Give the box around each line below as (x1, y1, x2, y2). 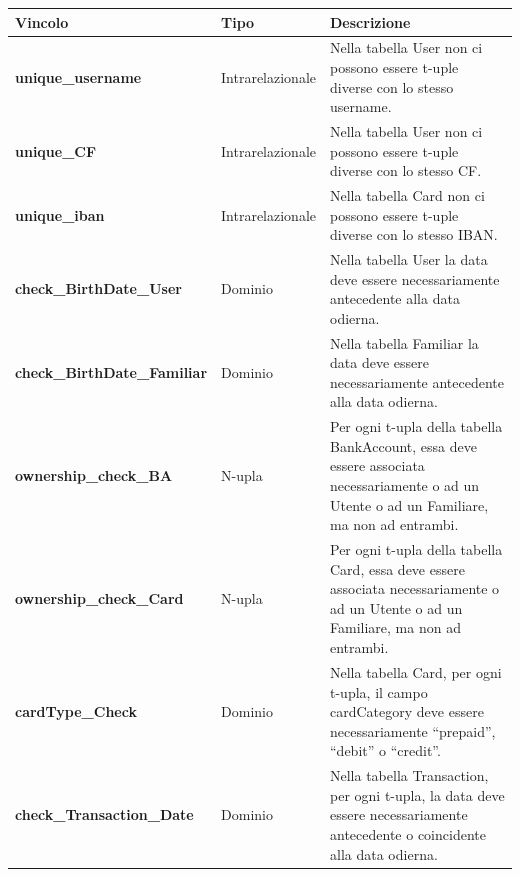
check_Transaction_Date (15, 804, 194, 825)
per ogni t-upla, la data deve (330, 784, 505, 805)
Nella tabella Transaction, (330, 765, 489, 786)
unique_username (15, 66, 142, 87)
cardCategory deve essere (330, 701, 484, 722)
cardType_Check (15, 701, 137, 722)
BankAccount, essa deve (330, 435, 477, 456)
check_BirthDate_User (15, 278, 182, 299)
